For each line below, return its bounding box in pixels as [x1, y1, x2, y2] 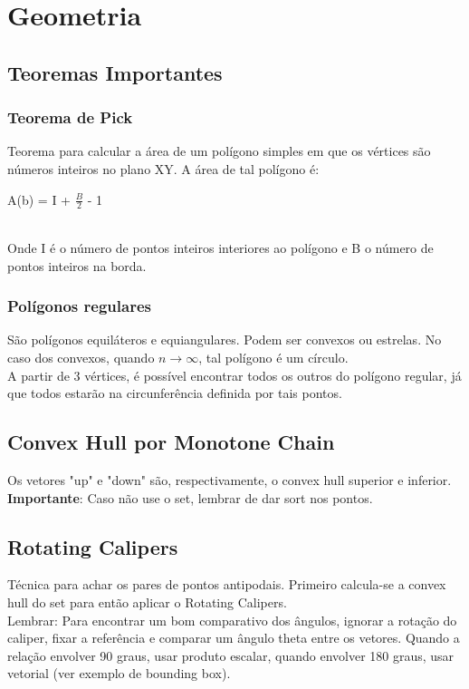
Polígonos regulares [7, 295, 151, 317]
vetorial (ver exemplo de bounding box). [7, 664, 231, 683]
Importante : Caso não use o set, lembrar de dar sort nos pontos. [7, 488, 373, 507]
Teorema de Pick [7, 106, 133, 129]
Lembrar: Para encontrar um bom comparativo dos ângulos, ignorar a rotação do [7, 610, 457, 629]
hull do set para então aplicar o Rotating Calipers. [7, 592, 287, 611]
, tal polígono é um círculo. [198, 347, 349, 366]
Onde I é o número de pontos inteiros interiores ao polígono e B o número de [7, 238, 434, 257]
